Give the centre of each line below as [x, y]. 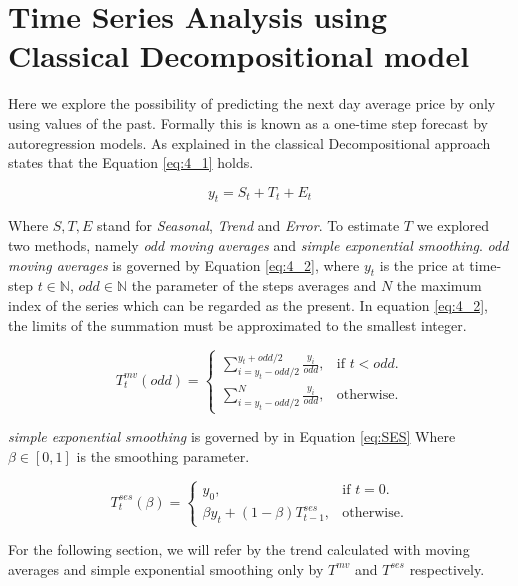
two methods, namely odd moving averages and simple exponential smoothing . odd [258, 245]
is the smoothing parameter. [163, 455]
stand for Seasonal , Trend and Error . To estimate [248, 225]
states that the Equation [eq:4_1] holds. [131, 162]
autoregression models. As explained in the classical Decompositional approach [249, 142]
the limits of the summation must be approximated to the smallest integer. [237, 324]
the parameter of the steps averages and [254, 285]
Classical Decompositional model [239, 55]
